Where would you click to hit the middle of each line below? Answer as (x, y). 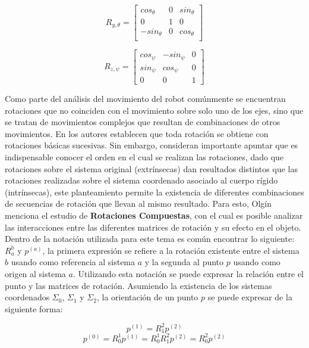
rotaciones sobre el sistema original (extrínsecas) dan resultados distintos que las (151, 168)
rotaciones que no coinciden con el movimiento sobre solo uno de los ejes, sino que (154, 110)
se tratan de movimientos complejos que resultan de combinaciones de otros (143, 122)
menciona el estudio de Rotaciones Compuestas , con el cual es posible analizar (154, 215)
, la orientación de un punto (147, 297)
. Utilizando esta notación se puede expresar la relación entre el (188, 273)
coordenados (27, 297)
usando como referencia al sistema (73, 262)
